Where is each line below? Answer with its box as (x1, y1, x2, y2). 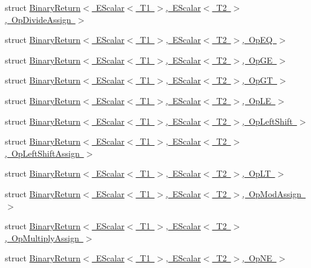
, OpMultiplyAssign (5, 231, 79, 244)
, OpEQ (242, 33, 273, 46)
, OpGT (242, 74, 273, 87)
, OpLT (242, 167, 271, 180)
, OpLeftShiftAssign (5, 146, 80, 159)
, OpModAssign (242, 187, 302, 200)
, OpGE (242, 53, 273, 66)
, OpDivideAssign (5, 13, 71, 25)
